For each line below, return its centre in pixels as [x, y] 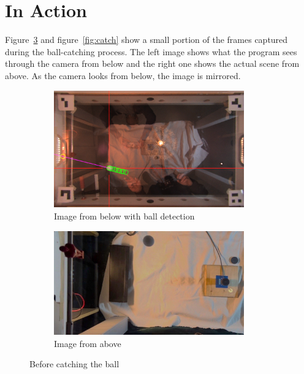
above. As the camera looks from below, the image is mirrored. [123, 75]
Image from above [88, 343]
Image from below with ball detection [124, 216]
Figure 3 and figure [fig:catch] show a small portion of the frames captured [146, 40]
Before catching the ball [74, 364]
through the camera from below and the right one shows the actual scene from [152, 63]
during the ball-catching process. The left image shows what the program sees [151, 51]
